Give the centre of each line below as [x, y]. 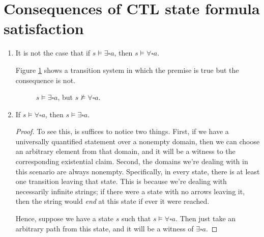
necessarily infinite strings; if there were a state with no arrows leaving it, [130, 191]
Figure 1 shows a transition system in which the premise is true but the [127, 70]
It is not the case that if [53, 53]
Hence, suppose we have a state [65, 218]
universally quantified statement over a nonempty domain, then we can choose [138, 141]
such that [136, 218]
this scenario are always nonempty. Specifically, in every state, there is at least [138, 171]
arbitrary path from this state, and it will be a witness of [105, 228]
